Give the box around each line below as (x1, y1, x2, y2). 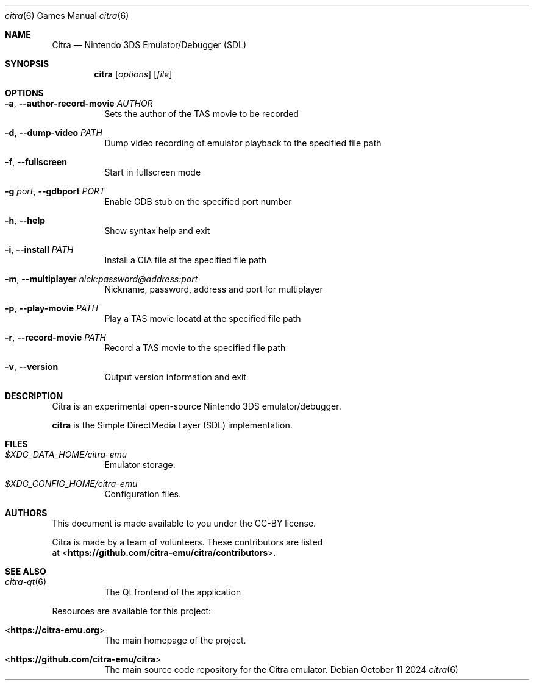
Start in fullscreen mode (104, 167, 201, 177)
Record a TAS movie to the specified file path (104, 342, 286, 353)
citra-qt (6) (5, 577, 47, 587)
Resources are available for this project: (52, 606, 212, 616)
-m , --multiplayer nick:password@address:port (5, 274, 198, 284)
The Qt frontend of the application (104, 587, 241, 597)
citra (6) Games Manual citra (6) (5, 10, 129, 21)
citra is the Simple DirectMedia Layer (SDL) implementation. (52, 420, 293, 430)
